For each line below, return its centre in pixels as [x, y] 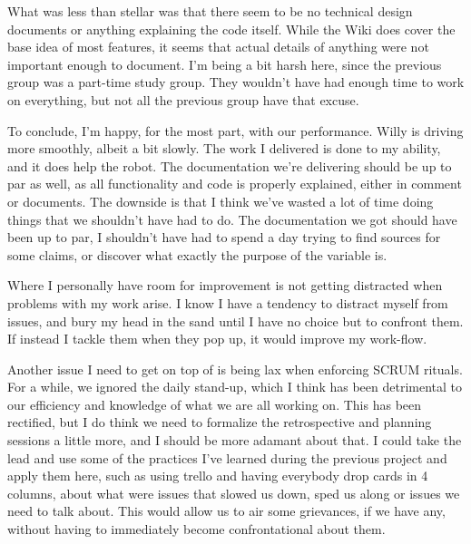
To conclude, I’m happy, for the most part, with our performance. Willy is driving [235, 130]
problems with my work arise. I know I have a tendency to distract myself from [228, 302]
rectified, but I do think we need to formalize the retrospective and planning [220, 422]
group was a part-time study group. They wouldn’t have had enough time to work [236, 82]
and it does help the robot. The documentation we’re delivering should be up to [230, 165]
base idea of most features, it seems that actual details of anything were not [218, 47]
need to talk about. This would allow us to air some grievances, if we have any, [226, 511]
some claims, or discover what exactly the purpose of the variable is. [197, 254]
